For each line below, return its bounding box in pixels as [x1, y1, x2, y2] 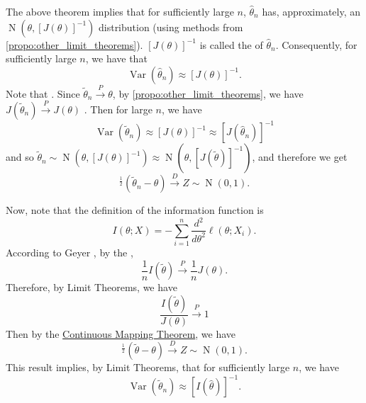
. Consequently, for [275, 37, 357, 52]
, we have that [85, 51, 148, 66]
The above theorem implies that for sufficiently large [6, 4, 234, 18]
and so [6, 149, 34, 164]
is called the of [199, 37, 263, 52]
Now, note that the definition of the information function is [6, 203, 264, 217]
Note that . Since [6, 86, 80, 101]
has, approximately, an [262, 4, 360, 18]
